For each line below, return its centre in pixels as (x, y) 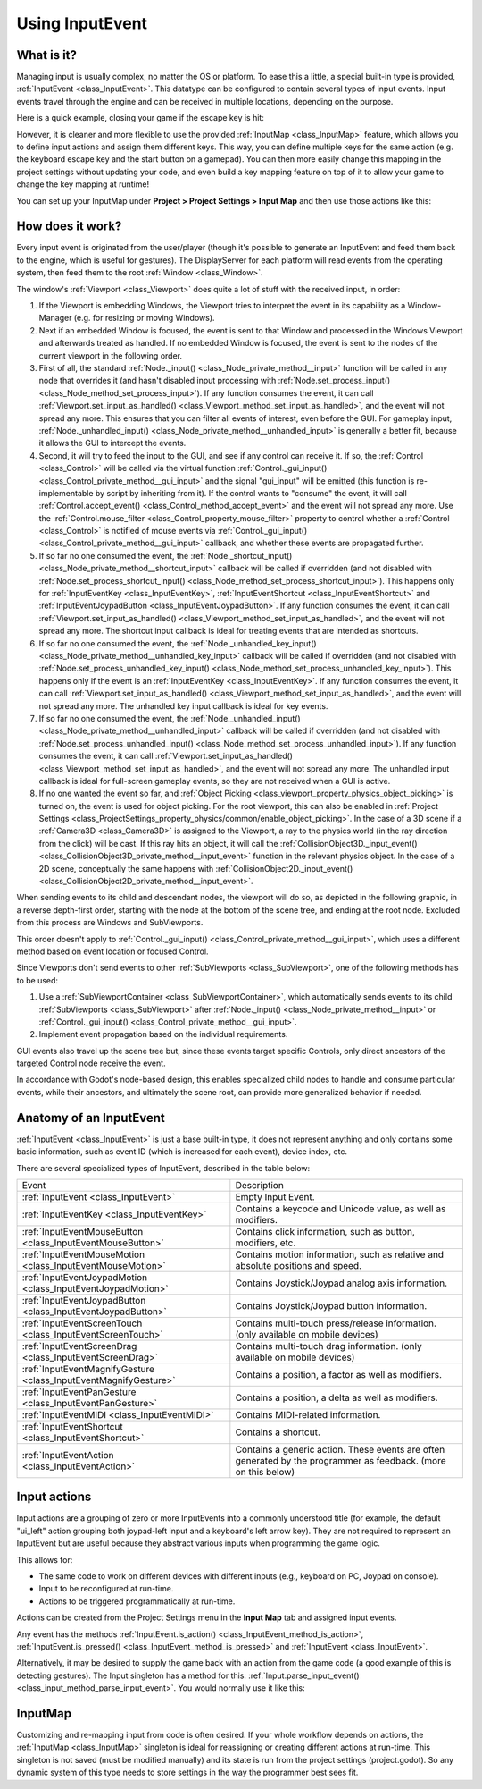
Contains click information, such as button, (325, 1231)
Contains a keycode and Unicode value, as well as (341, 1209)
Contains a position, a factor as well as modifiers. (338, 1374)
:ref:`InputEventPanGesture (79, 1392)
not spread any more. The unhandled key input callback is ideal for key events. (183, 705)
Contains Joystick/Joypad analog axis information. (341, 1283)
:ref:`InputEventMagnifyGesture (88, 1369)
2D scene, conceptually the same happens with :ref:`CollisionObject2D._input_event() (196, 868)
